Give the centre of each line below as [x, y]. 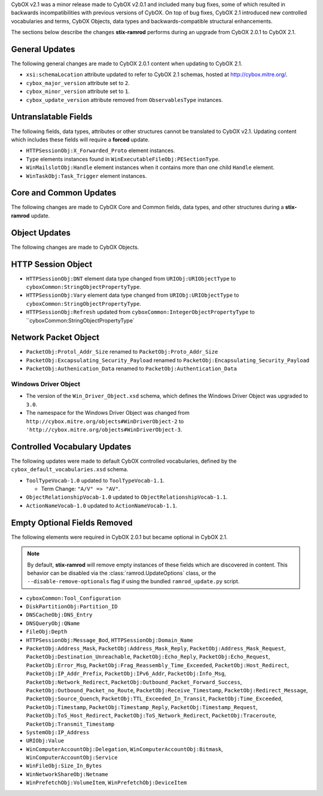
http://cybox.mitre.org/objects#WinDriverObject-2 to [105, 421]
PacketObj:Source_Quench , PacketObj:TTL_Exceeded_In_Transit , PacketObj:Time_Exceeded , [154, 699]
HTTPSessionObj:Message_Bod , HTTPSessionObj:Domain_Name [110, 640]
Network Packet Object [55, 338]
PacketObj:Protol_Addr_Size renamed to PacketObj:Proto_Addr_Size [122, 352]
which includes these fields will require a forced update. [80, 139]
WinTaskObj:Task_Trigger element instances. [86, 176]
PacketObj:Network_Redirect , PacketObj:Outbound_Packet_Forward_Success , [134, 682]
